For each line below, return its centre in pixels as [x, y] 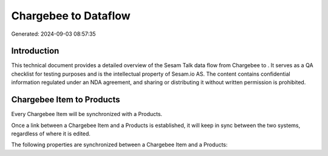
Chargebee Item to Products [66, 100]
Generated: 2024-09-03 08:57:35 [54, 34]
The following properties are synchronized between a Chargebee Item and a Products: [119, 145]
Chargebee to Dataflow [71, 16]
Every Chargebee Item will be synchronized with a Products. [87, 114]
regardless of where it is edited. [51, 134]
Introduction [35, 51]
